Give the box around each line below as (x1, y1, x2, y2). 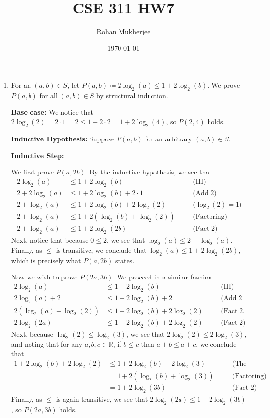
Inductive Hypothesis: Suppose (11, 134, 115, 144)
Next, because (11, 328, 54, 339)
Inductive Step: (11, 150, 64, 160)
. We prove (207, 80, 240, 90)
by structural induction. (96, 90, 168, 101)
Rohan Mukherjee (96, 26, 150, 36)
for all (39, 90, 58, 101)
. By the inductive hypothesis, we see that (85, 167, 212, 177)
